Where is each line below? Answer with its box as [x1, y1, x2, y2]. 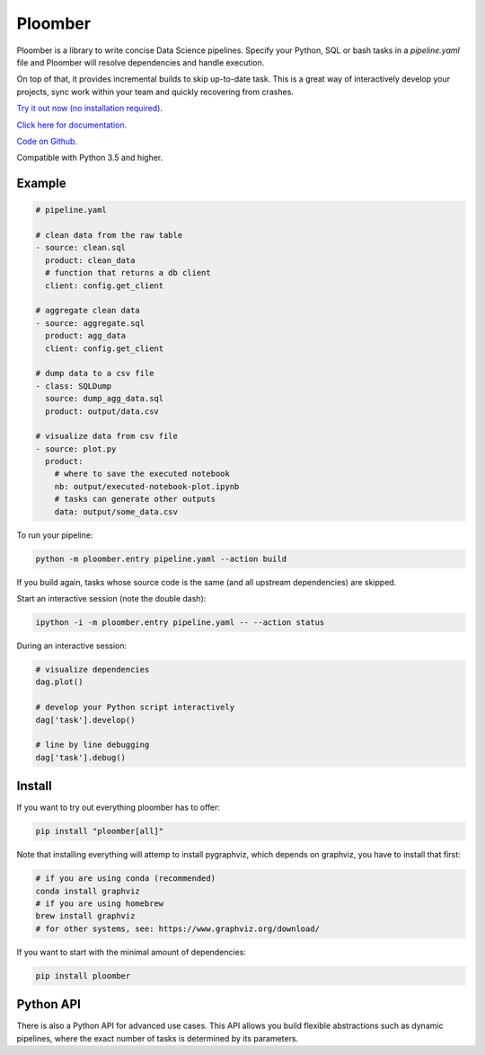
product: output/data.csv [45, 406, 159, 417]
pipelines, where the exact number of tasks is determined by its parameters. [16, 1033, 299, 1043]
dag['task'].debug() [35, 752, 126, 762]
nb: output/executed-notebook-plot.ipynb [54, 481, 240, 491]
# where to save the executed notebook [54, 469, 231, 479]
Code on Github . [16, 136, 78, 146]
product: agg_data [45, 330, 126, 341]
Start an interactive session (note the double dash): [16, 593, 207, 603]
